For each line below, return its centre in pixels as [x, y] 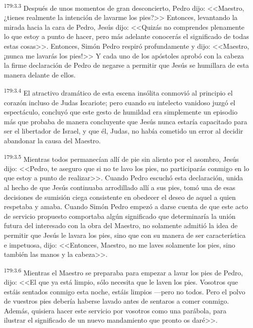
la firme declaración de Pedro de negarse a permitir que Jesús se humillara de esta [126, 65]
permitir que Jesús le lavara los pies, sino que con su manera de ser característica [125, 235]
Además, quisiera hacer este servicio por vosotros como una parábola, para [115, 310]
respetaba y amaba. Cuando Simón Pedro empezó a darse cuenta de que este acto [126, 206]
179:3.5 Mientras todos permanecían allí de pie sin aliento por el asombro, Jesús [121, 158]
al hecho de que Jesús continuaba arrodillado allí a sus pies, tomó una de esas [120, 187]
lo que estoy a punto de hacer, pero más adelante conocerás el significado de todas [126, 36]
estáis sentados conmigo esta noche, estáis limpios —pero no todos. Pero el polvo [125, 291]
